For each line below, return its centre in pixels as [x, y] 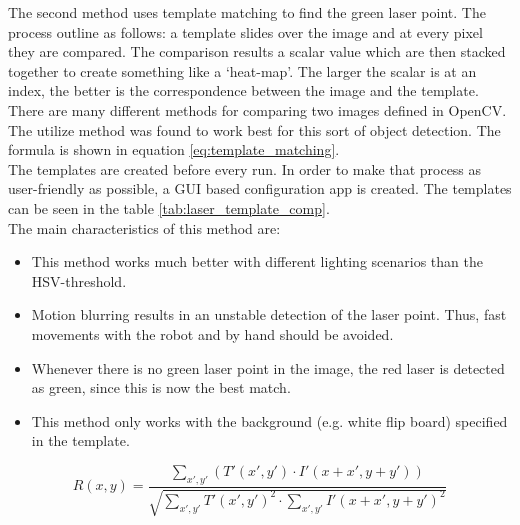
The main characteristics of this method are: [144, 227]
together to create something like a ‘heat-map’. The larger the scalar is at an [242, 70]
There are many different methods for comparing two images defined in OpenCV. [257, 109]
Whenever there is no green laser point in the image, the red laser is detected [268, 367]
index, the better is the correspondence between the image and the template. [243, 90]
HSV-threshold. [79, 280]
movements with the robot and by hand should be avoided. [212, 333]
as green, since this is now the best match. [161, 387]
